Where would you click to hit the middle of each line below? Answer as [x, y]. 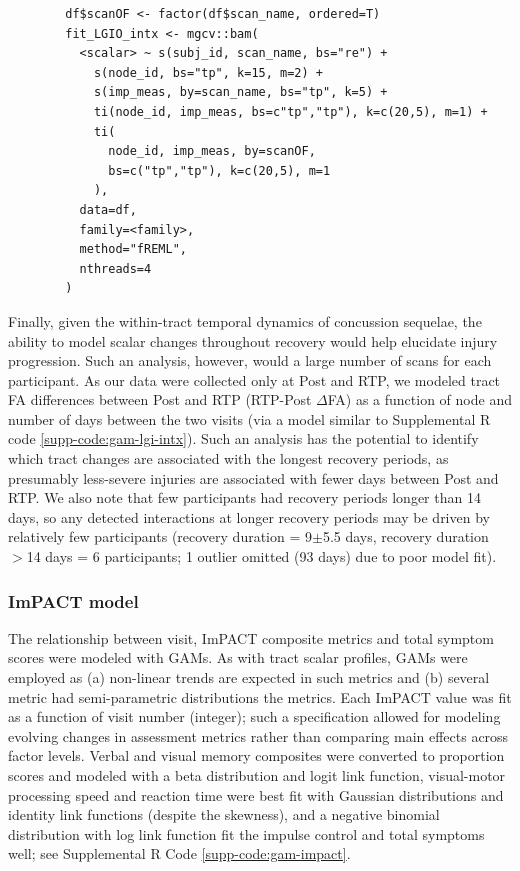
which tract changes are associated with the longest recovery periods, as [228, 458]
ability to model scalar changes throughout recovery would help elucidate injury [253, 340]
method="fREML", [133, 249]
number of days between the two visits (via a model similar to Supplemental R [249, 418]
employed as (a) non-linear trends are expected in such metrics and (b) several [249, 677]
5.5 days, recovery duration [405, 536]
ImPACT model [73, 600]
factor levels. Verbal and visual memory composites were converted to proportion [256, 755]
